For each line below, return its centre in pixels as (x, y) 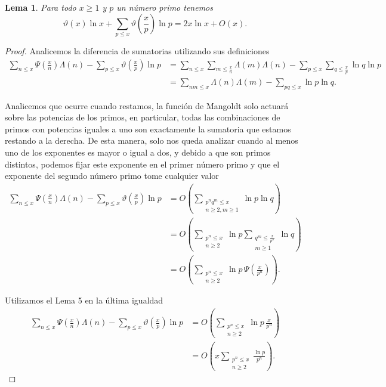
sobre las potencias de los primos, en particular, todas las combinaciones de (143, 117)
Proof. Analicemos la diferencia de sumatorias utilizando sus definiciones (137, 50)
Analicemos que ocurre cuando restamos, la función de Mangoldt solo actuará (147, 105)
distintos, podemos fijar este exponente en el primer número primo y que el (142, 164)
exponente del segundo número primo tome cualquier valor (112, 176)
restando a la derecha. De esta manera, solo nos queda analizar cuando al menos (152, 140)
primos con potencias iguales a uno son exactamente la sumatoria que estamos (148, 129)
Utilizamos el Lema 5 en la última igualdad (84, 300)
